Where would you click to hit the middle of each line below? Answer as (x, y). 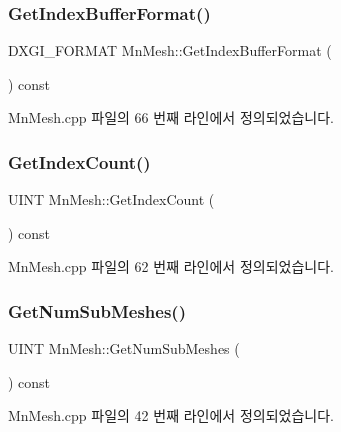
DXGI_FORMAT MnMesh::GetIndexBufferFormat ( (170, 50)
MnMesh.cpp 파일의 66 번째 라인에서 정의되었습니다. (171, 117)
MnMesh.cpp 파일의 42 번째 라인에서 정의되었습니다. (171, 415)
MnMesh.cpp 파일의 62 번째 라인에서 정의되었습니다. (171, 266)
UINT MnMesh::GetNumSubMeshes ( (124, 348)
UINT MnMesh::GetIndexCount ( (111, 199)
